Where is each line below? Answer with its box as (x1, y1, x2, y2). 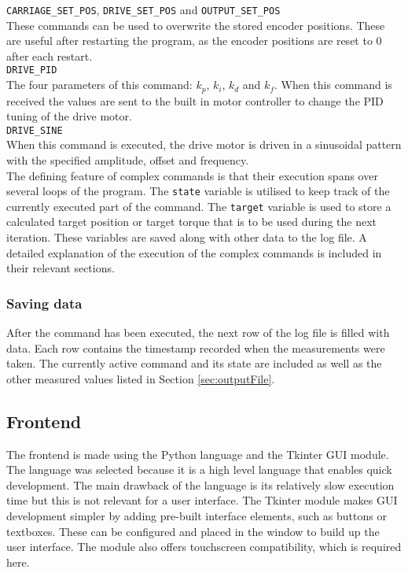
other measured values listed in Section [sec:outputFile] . (6, 370, 275, 386)
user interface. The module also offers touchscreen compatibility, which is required (6, 538, 402, 555)
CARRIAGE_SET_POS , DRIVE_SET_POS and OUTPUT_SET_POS (6, 2, 281, 17)
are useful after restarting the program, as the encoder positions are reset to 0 (6, 32, 382, 49)
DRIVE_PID (6, 65, 57, 76)
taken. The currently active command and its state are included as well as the (6, 355, 382, 372)
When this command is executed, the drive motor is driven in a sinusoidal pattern (6, 136, 402, 153)
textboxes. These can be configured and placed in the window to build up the (6, 523, 380, 539)
